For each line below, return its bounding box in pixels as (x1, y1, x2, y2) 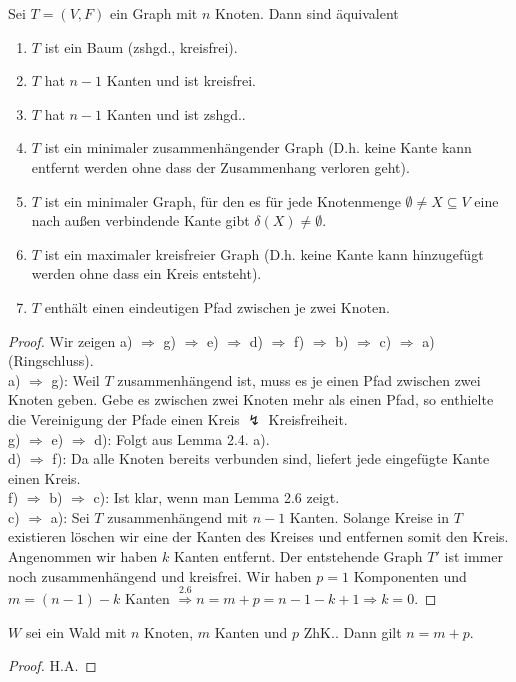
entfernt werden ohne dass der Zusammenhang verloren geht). (31, 156, 410, 177)
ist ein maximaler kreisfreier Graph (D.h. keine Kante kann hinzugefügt (44, 243, 484, 264)
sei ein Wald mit (25, 621, 127, 642)
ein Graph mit (109, 3, 198, 23)
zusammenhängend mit (107, 506, 248, 527)
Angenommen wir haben (8, 546, 158, 567)
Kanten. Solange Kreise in (289, 506, 450, 527)
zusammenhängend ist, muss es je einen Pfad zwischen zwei (117, 369, 481, 390)
